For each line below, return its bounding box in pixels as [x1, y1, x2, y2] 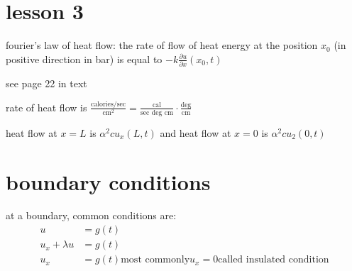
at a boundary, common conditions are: [6, 208, 177, 223]
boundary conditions [6, 167, 211, 196]
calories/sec [91, 100, 126, 108]
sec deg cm [140, 109, 174, 116]
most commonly [121, 255, 190, 265]
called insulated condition [218, 255, 329, 265]
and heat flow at [160, 125, 231, 140]
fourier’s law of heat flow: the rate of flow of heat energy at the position [6, 38, 318, 52]
